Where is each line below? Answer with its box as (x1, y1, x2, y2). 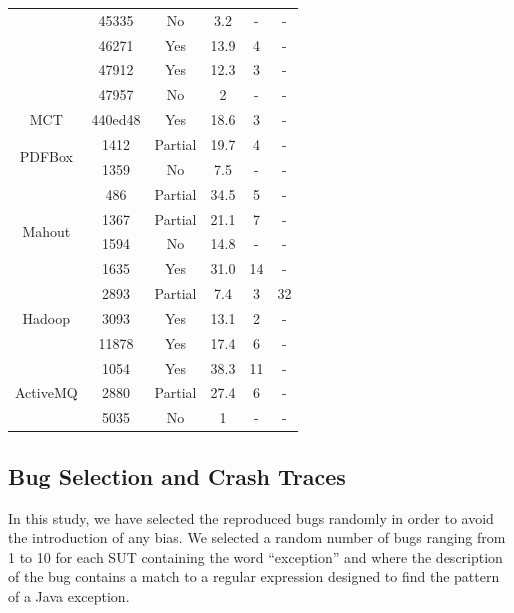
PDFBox (19, 146, 73, 167)
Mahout (22, 220, 71, 241)
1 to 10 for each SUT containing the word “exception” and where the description (8, 546, 503, 567)
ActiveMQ (15, 382, 78, 403)
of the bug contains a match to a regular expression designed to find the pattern (8, 566, 500, 587)
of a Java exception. (8, 585, 130, 606)
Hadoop (22, 307, 71, 328)
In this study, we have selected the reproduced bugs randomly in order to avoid (8, 507, 494, 528)
